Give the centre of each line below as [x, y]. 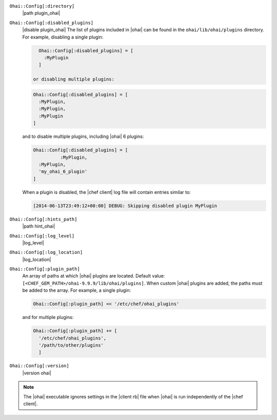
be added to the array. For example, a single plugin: [77, 290]
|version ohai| [37, 373]
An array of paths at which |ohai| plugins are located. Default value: [94, 276]
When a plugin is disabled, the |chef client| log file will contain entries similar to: [106, 192]
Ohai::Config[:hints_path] [43, 219]
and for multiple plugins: [48, 317]
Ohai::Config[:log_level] [42, 236]
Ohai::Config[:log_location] [46, 252]
